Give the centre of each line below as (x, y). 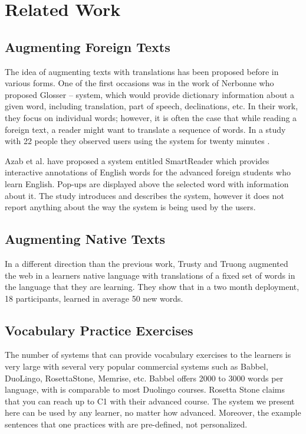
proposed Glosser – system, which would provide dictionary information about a (150, 94)
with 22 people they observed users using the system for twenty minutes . (137, 141)
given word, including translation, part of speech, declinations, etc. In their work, (152, 106)
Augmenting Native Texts (85, 239)
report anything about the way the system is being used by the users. (130, 207)
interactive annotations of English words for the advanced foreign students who (148, 172)
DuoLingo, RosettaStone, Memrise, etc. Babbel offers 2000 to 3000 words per (144, 378)
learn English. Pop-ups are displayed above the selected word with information (147, 183)
